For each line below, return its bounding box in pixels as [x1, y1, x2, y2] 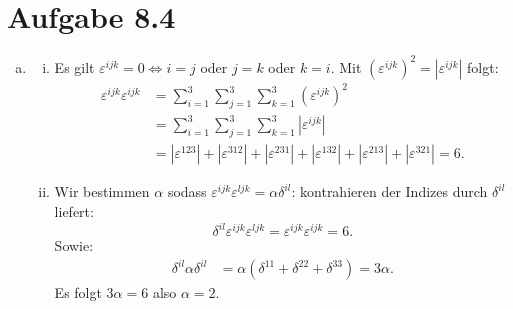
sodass [167, 181, 207, 202]
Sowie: [54, 235, 94, 255]
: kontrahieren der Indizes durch [291, 181, 488, 202]
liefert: [54, 200, 94, 221]
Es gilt [54, 56, 95, 77]
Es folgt [54, 282, 102, 303]
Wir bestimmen [54, 181, 150, 202]
